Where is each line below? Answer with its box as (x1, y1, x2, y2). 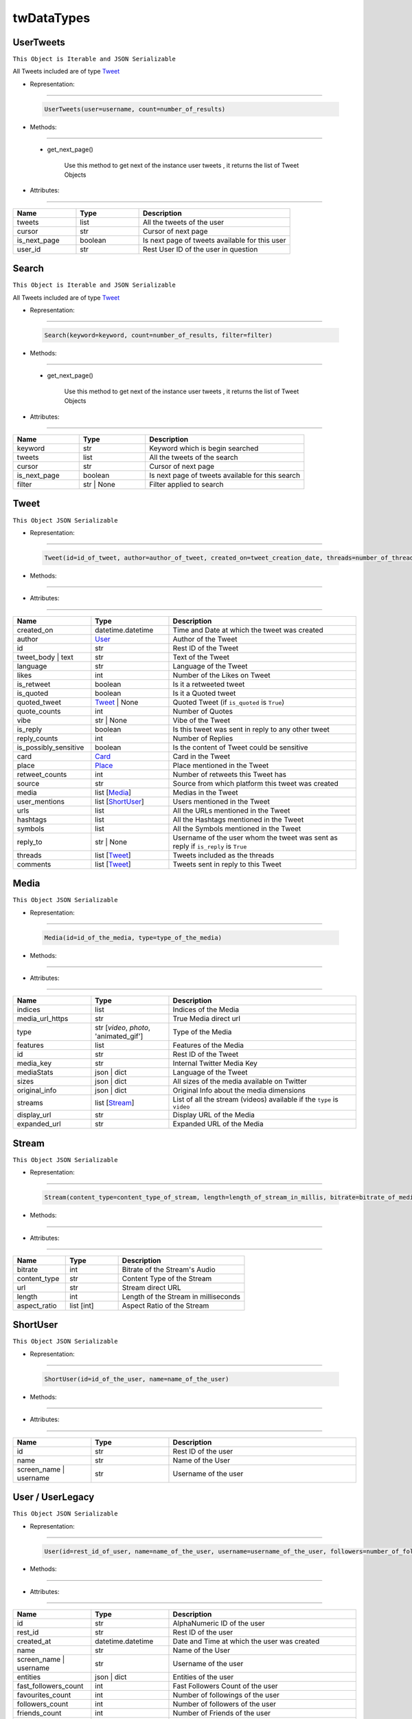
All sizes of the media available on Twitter (172, 1077, 307, 1086)
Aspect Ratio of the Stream (122, 1300, 209, 1310)
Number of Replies (172, 733, 233, 743)
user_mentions (16, 796, 65, 806)
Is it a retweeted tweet (172, 679, 245, 689)
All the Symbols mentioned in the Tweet (172, 824, 301, 833)
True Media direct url (172, 1014, 240, 1024)
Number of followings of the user (172, 1690, 280, 1700)
